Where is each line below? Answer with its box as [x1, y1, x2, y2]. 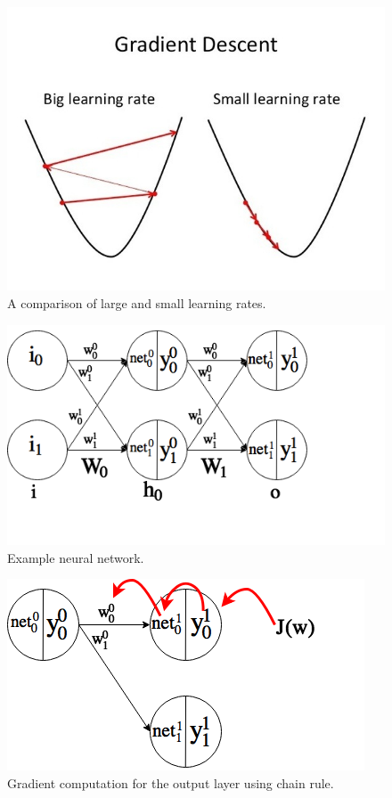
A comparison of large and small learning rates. [7, 293, 266, 312]
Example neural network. [7, 548, 144, 566]
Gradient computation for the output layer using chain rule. [7, 773, 334, 792]
